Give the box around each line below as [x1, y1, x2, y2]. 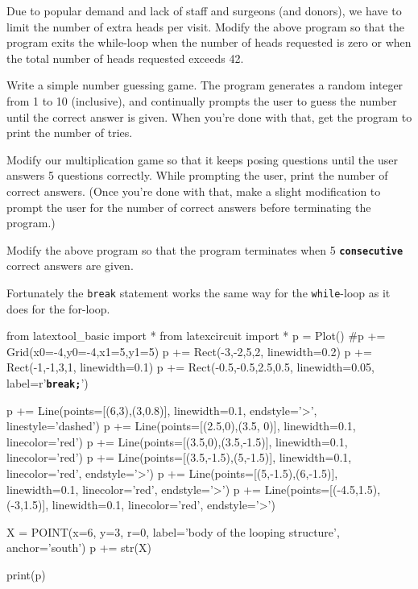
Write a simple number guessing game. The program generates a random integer [6, 77, 404, 93]
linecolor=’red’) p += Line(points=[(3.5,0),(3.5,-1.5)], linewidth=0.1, [6, 433, 348, 450]
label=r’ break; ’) [6, 375, 89, 391]
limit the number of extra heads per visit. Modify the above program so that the [6, 18, 404, 35]
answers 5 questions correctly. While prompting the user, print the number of [6, 167, 388, 184]
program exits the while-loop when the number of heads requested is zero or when [6, 34, 412, 51]
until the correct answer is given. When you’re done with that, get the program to [6, 108, 412, 125]
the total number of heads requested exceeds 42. [6, 49, 244, 66]
